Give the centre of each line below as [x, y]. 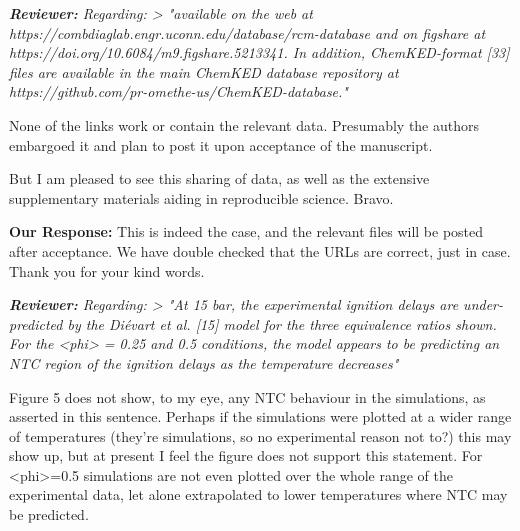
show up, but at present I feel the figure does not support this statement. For [246, 455]
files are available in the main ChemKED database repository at [204, 71]
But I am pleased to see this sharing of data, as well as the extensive [219, 178]
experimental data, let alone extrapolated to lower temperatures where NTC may [258, 494]
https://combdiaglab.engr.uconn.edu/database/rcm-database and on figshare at [247, 32]
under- [483, 304]
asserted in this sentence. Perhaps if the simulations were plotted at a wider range [260, 416]
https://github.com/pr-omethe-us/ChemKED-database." [178, 91]
